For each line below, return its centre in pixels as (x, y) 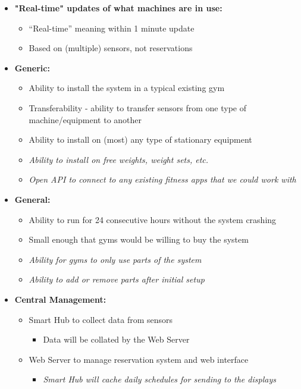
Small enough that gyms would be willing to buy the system (139, 239)
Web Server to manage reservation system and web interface (139, 359)
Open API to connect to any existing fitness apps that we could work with (162, 179)
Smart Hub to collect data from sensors (101, 319)
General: (32, 199)
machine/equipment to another (85, 119)
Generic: (32, 68)
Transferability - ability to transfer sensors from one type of (138, 107)
